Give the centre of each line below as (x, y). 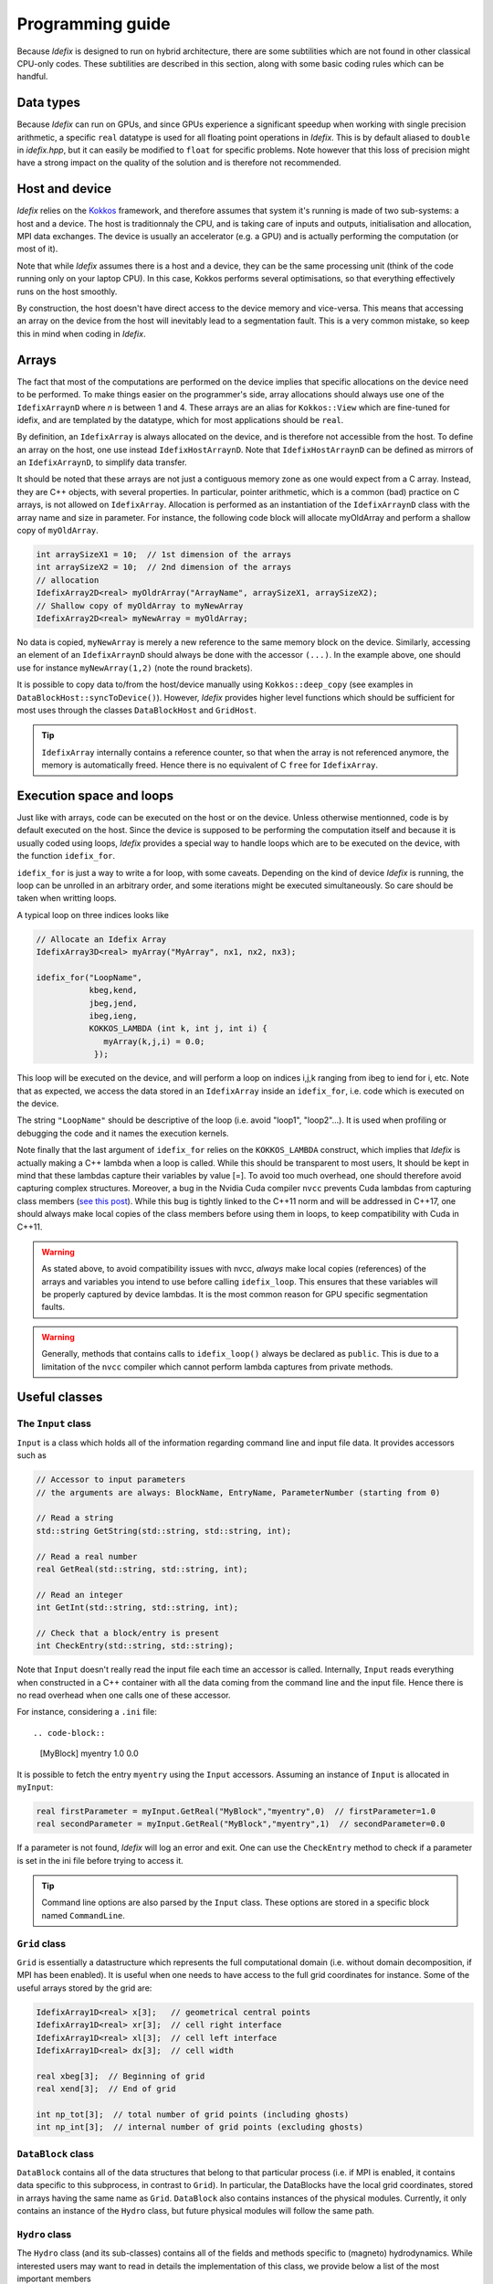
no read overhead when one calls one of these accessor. (124, 1695)
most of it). (37, 249)
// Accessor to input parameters (111, 1480)
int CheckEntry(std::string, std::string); (135, 1646)
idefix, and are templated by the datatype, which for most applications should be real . (180, 419)
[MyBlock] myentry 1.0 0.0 (89, 1753)
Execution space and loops (95, 795)
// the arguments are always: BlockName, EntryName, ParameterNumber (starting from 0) (238, 1492)
